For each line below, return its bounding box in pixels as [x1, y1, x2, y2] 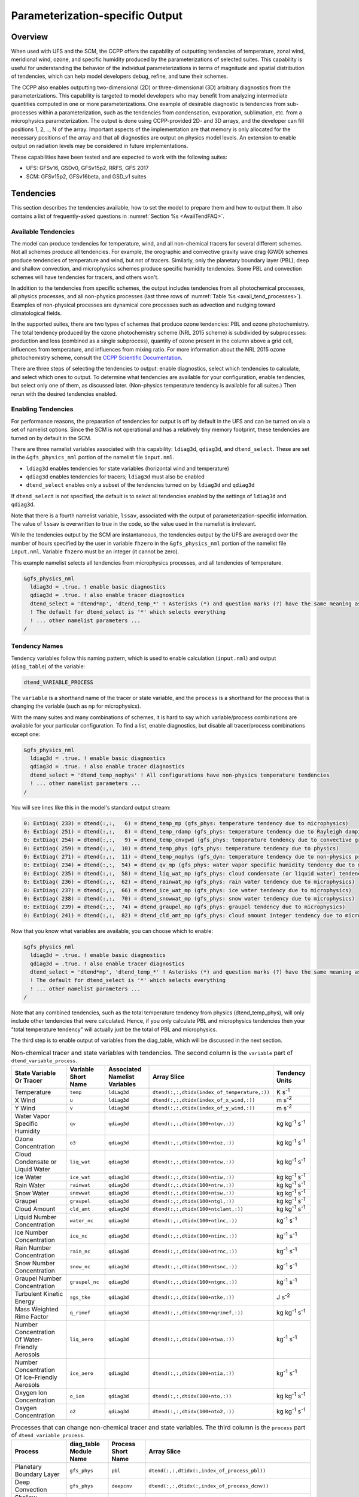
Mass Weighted [14, 1305, 59, 1313]
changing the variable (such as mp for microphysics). [11, 702, 141, 710]
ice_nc [69, 1233, 88, 1240]
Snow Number [14, 1259, 56, 1267]
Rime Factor [14, 1312, 49, 1320]
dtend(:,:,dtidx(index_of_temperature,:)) [152, 1089, 270, 1095]
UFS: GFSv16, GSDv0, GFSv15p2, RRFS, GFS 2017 [26, 165, 149, 172]
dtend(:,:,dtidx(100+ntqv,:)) [152, 1120, 235, 1127]
